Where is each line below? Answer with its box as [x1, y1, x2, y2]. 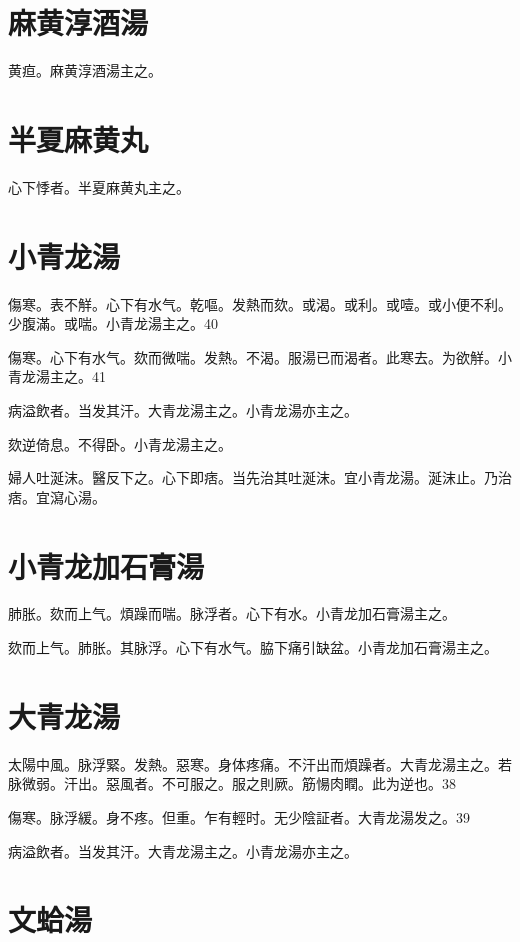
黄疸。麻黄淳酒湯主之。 [8, 60, 162, 81]
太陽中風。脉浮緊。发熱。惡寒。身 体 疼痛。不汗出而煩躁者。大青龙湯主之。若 [8, 753, 512, 774]
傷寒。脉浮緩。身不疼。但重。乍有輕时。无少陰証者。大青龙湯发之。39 [8, 806, 470, 827]
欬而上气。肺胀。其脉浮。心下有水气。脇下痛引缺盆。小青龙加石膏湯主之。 [8, 637, 498, 658]
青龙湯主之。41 [8, 366, 106, 387]
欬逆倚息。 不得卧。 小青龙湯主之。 [8, 433, 232, 454]
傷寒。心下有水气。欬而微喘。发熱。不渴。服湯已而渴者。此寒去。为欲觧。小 [8, 346, 512, 367]
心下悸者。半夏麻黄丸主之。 [8, 176, 190, 197]
